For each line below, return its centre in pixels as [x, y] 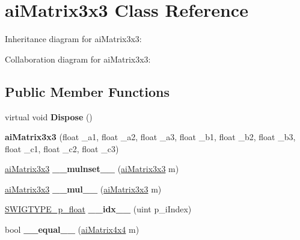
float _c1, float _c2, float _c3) [62, 148]
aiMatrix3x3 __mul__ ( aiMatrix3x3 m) [83, 189]
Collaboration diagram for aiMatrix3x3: [78, 59]
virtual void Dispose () [49, 116]
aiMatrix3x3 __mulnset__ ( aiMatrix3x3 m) [92, 169]
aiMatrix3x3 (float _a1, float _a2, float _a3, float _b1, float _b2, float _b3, [150, 137]
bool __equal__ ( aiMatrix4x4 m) [72, 229]
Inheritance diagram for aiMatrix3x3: [73, 39]
